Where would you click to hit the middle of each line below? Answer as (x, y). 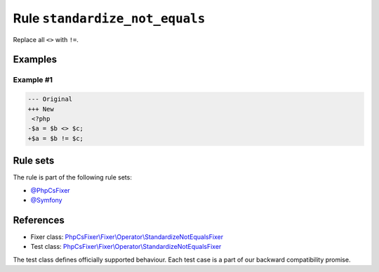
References (39, 220)
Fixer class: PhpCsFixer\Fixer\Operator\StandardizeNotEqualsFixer (127, 237)
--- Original (50, 99)
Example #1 (33, 80)
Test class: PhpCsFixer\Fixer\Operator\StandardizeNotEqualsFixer (126, 247)
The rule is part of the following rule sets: (73, 177)
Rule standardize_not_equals (109, 18)
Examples (35, 60)
